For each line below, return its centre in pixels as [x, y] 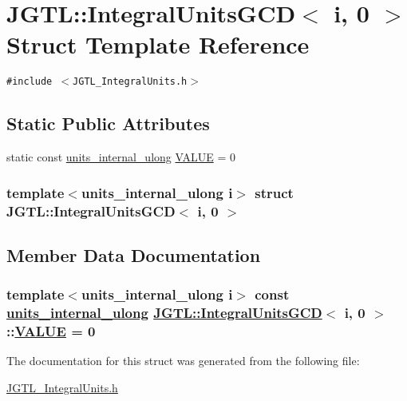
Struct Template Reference [158, 44]
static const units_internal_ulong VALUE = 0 [121, 157]
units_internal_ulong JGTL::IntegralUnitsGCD [164, 313]
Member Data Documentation [134, 254]
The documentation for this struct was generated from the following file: [183, 361]
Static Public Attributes [108, 123]
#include [30, 82]
